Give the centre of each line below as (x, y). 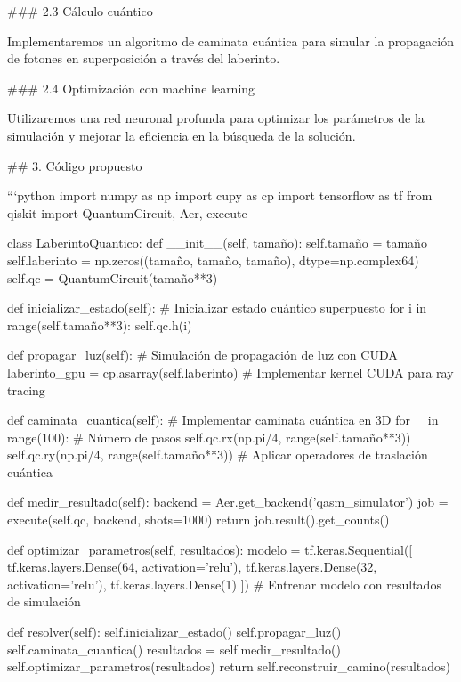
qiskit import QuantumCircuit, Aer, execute (127, 212)
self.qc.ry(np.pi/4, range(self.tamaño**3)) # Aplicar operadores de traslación (218, 455)
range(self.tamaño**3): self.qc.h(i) (100, 325)
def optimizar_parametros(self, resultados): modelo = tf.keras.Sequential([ (210, 549)
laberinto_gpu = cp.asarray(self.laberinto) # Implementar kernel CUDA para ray (230, 372)
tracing (26, 390)
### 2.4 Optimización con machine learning (131, 88)
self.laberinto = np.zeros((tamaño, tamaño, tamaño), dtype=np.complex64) (213, 260)
